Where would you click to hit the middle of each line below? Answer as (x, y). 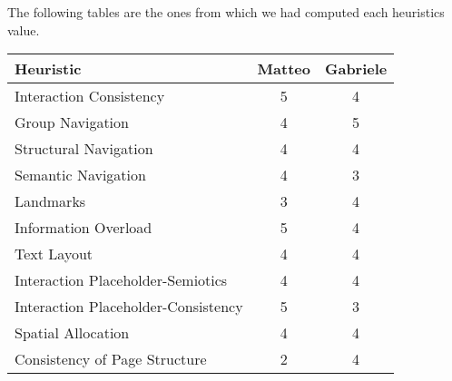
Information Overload (84, 228)
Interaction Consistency (90, 96)
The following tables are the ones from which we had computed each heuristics (226, 12)
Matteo (284, 69)
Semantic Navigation (80, 175)
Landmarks (50, 201)
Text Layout (54, 254)
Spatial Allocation (72, 333)
